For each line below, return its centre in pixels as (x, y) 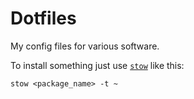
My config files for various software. (85, 46)
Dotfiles (43, 18)
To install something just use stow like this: (97, 65)
